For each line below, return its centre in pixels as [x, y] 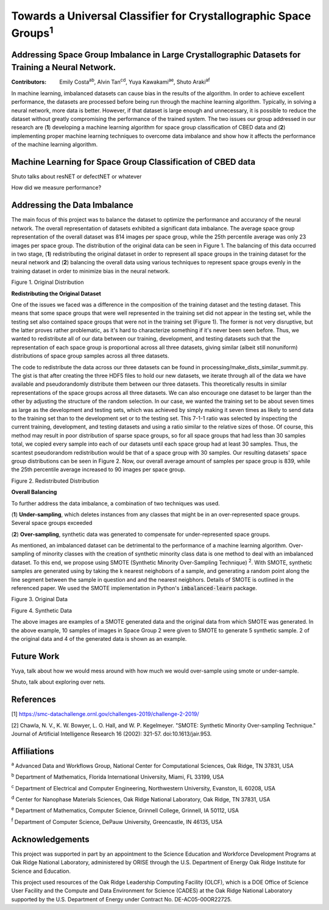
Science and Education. [41, 871]
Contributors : [29, 82]
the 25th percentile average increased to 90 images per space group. [98, 469]
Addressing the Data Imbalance [72, 205]
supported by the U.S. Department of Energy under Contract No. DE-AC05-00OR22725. [122, 899]
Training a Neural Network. [64, 67]
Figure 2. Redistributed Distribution [55, 481]
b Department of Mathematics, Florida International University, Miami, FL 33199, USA [118, 776]
